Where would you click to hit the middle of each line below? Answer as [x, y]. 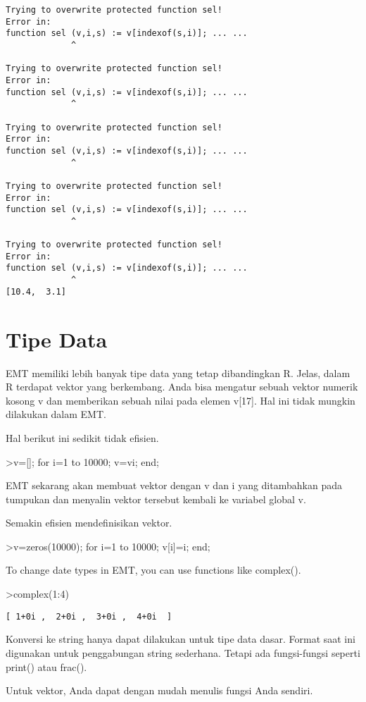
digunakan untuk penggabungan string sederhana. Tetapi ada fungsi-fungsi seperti [183, 652]
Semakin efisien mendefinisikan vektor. [89, 523]
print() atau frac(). [46, 666]
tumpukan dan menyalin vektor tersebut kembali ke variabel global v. [156, 499]
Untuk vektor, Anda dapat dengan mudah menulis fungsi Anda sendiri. [159, 690]
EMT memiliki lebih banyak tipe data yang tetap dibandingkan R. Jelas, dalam [178, 372]
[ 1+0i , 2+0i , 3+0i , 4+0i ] [89, 616]
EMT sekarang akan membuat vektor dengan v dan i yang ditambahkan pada [174, 485]
